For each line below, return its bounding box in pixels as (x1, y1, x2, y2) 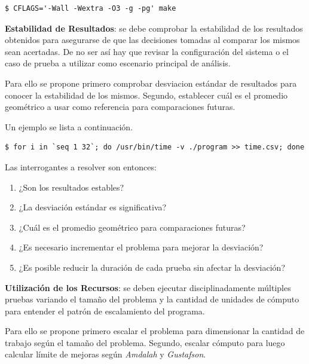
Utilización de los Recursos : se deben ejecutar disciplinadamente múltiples (5, 281, 291, 293)
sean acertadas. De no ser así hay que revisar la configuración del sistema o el (5, 45, 289, 57)
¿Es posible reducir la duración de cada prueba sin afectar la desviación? (19, 261, 286, 273)
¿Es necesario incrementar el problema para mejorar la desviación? (19, 241, 264, 253)
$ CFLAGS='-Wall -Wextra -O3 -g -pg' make (5, 4, 176, 13)
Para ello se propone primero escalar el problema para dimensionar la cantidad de (5, 325, 305, 337)
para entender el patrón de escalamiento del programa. (5, 304, 205, 317)
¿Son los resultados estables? (19, 181, 124, 193)
